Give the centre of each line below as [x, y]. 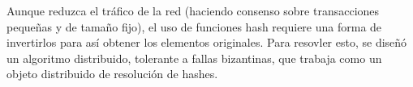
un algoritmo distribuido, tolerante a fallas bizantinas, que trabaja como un [194, 58]
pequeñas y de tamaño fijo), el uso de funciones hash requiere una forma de [194, 26]
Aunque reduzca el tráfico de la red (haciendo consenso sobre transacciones [193, 10]
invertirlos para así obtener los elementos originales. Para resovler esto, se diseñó [207, 42]
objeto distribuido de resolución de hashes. [112, 74]
